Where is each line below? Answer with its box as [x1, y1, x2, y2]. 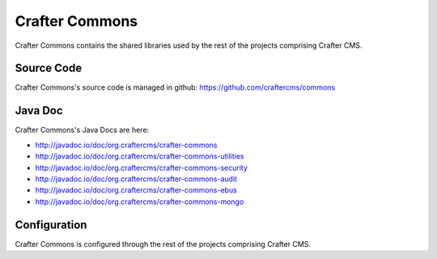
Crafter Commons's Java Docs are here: [15, 125, 150, 135]
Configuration [15, 218, 87, 231]
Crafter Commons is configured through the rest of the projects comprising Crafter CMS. [15, 239, 312, 248]
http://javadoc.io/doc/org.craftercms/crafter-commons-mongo [35, 197, 244, 206]
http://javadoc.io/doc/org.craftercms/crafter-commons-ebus [35, 185, 238, 195]
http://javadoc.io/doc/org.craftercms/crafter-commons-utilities [35, 151, 244, 161]
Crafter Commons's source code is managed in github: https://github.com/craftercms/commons [15, 83, 336, 92]
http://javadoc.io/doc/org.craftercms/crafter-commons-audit [35, 174, 238, 184]
